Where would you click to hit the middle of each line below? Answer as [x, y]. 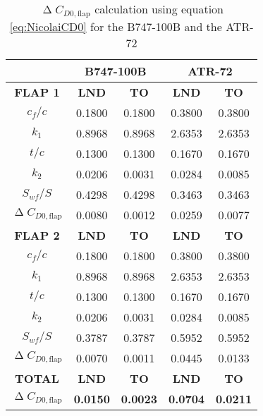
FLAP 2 [37, 235]
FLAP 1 [37, 92]
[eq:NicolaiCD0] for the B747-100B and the [116, 26]
